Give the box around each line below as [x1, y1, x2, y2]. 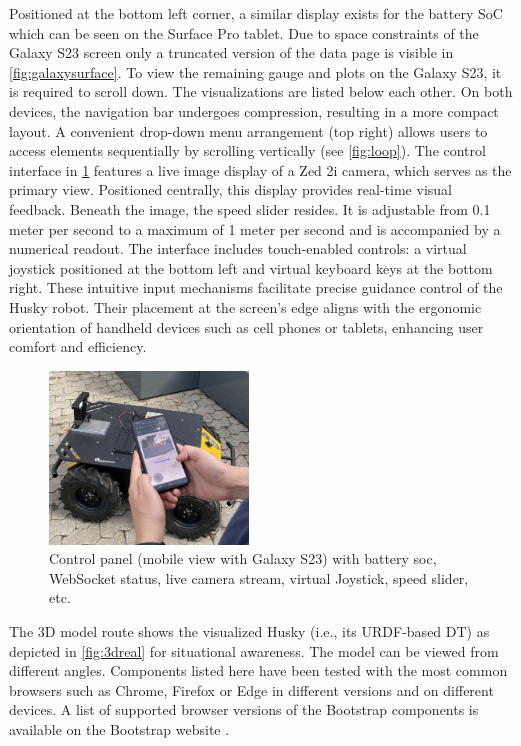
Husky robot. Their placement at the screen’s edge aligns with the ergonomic [9, 296, 482, 317]
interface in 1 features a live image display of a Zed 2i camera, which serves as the [9, 159, 512, 180]
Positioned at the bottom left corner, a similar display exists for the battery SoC [9, 3, 503, 23]
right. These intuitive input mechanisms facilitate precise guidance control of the [9, 277, 503, 298]
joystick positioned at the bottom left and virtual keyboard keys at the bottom [9, 257, 493, 278]
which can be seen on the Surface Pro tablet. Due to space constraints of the [9, 22, 479, 43]
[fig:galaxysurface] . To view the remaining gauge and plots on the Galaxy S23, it [9, 61, 502, 82]
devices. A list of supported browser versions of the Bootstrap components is [9, 699, 479, 720]
